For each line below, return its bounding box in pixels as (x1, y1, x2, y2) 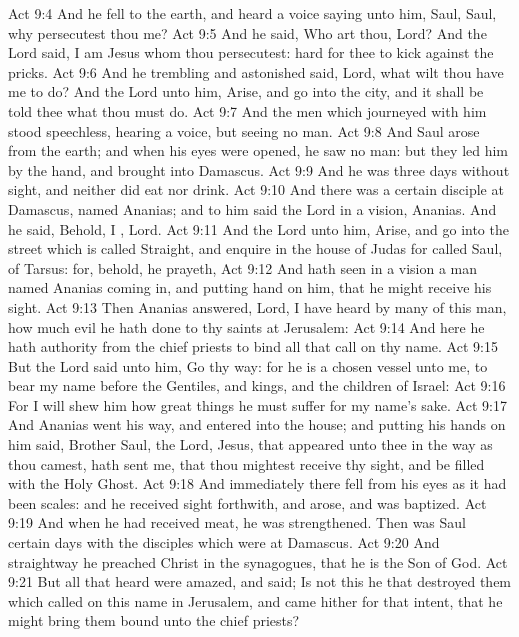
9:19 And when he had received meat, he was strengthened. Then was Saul (8, 512, 466, 533)
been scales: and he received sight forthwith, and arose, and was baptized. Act (8, 492, 487, 513)
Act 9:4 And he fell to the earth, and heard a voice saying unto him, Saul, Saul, (8, 3, 497, 23)
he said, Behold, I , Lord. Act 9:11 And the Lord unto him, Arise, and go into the (8, 218, 509, 239)
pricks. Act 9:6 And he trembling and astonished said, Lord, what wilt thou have (8, 61, 504, 82)
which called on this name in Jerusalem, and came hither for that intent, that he (8, 590, 503, 611)
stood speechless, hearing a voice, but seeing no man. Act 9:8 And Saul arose (8, 120, 480, 141)
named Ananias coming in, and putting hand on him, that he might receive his (8, 277, 492, 298)
